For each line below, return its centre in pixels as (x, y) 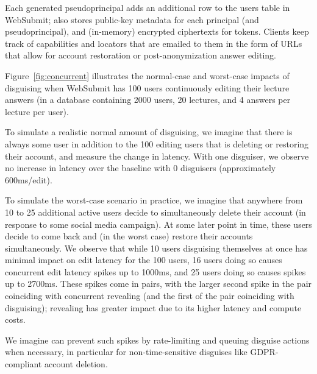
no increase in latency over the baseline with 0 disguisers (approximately (141, 168)
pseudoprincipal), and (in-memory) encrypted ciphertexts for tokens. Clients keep (157, 31)
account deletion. (76, 364)
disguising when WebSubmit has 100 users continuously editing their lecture (147, 87)
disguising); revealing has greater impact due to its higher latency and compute (153, 307)
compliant (23, 364)
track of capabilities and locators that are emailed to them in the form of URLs (154, 43)
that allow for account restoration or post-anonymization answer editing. (141, 55)
